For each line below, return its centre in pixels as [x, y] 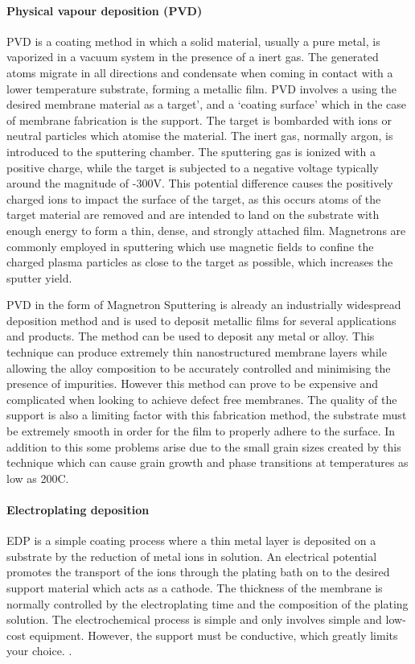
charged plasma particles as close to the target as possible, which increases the [200, 262]
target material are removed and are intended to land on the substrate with [193, 214]
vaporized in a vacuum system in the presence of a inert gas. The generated [193, 57]
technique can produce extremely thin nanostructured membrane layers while [197, 352]
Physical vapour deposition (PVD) [105, 10]
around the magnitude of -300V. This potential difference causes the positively [200, 183]
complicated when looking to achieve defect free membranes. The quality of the [202, 399]
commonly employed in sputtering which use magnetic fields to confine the [190, 246]
